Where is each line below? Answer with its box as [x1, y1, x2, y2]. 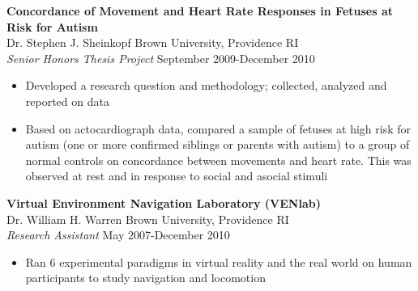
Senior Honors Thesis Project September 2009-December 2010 [6, 49, 315, 66]
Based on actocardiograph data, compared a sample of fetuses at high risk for [25, 120, 412, 137]
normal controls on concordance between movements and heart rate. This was [25, 151, 412, 168]
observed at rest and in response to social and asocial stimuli [25, 167, 328, 184]
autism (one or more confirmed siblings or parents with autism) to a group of [25, 136, 410, 153]
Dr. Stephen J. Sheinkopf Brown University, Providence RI [6, 34, 299, 51]
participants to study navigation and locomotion [25, 269, 266, 286]
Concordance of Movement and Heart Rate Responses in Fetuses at [6, 2, 394, 19]
